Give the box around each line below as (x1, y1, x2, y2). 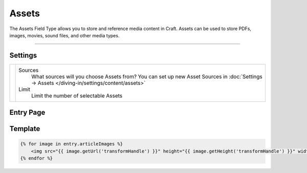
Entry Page (9, 108, 46, 117)
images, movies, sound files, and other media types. (9, 32, 120, 38)
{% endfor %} (20, 156, 53, 161)
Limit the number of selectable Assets (31, 92, 123, 99)
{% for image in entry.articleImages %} (20, 141, 123, 147)
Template (9, 125, 40, 133)
